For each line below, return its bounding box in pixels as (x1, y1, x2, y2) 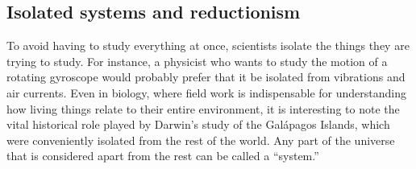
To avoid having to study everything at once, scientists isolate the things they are (6, 37, 410, 54)
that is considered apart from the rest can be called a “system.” (6, 147, 319, 164)
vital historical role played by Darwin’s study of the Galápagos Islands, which (6, 116, 390, 133)
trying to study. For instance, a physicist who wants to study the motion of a (6, 52, 388, 69)
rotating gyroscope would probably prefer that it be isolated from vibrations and (6, 68, 406, 85)
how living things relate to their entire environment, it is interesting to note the (6, 100, 400, 117)
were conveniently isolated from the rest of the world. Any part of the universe (6, 131, 395, 148)
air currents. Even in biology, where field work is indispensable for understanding (6, 84, 406, 101)
